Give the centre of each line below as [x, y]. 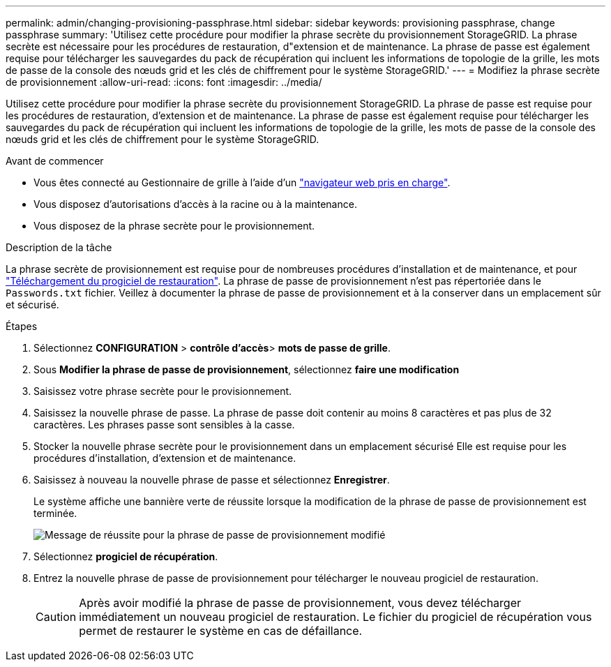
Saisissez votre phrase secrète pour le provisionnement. [163, 391]
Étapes [22, 326]
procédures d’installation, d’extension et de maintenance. [165, 458]
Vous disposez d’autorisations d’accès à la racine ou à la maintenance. [195, 204]
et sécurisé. [32, 305]
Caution [56, 617]
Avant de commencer [55, 161]
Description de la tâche [59, 247]
